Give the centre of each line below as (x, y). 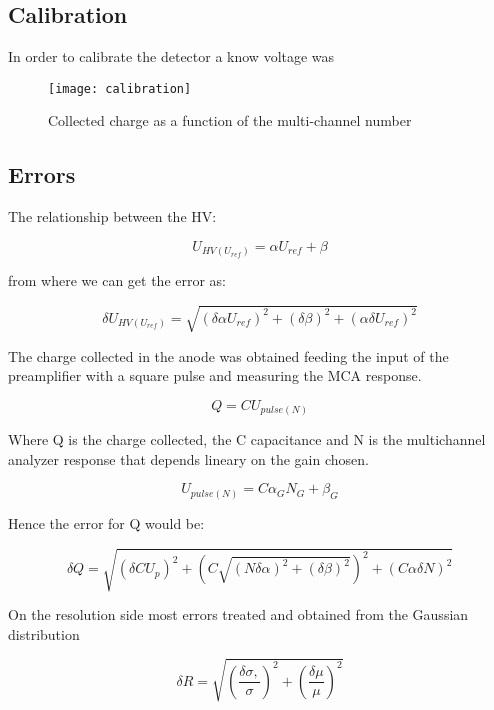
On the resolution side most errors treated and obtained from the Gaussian (238, 614)
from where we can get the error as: (117, 280)
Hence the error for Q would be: (106, 522)
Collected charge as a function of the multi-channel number (230, 120)
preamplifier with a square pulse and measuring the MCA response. (215, 375)
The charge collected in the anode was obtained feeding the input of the (228, 355)
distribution (44, 633)
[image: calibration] (120, 88)
